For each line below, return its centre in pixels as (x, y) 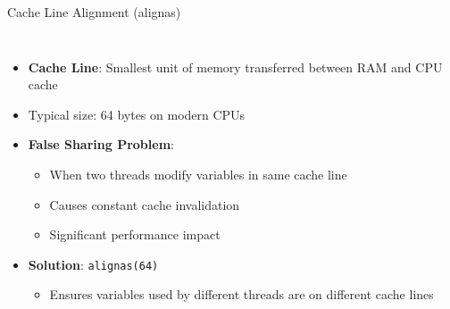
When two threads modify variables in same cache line (198, 174)
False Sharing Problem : (101, 144)
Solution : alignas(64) (93, 264)
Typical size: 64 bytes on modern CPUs (137, 114)
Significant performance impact (135, 234)
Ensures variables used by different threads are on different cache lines (242, 294)
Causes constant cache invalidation (145, 204)
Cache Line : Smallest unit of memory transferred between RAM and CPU (235, 67)
